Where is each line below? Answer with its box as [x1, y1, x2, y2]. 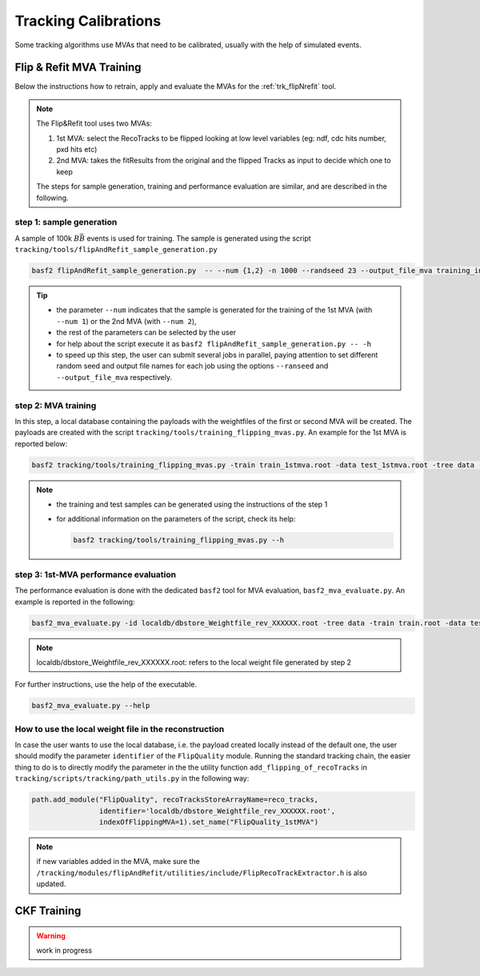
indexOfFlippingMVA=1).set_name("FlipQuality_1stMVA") [98, 818, 319, 826]
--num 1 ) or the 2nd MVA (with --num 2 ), [56, 316, 197, 326]
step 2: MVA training [14, 400, 97, 411]
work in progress [36, 945, 92, 955]
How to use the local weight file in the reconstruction [14, 723, 225, 734]
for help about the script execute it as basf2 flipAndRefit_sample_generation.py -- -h [56, 338, 372, 348]
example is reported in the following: [14, 597, 135, 606]
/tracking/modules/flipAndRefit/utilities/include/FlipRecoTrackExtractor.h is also [36, 868, 367, 878]
